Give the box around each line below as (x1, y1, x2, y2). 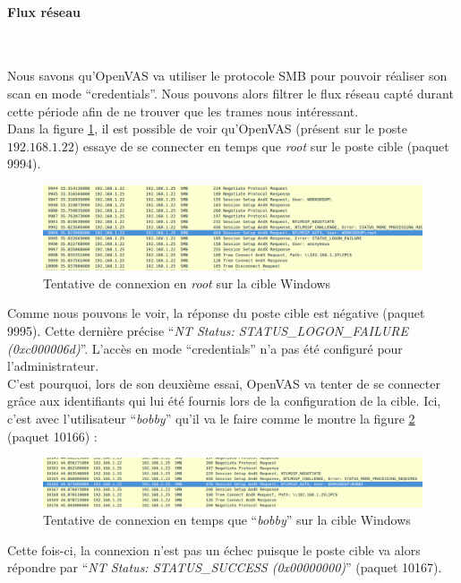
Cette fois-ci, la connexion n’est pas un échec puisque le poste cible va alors (7, 540, 421, 559)
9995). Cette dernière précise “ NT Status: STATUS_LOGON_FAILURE (7, 321, 408, 339)
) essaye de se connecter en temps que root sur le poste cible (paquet (73, 136, 449, 155)
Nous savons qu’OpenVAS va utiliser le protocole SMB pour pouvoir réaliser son (7, 66, 448, 85)
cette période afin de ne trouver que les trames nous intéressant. (7, 101, 359, 120)
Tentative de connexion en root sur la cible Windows (43, 273, 331, 292)
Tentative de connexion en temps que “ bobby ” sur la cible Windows (43, 510, 411, 529)
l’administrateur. (7, 356, 99, 375)
